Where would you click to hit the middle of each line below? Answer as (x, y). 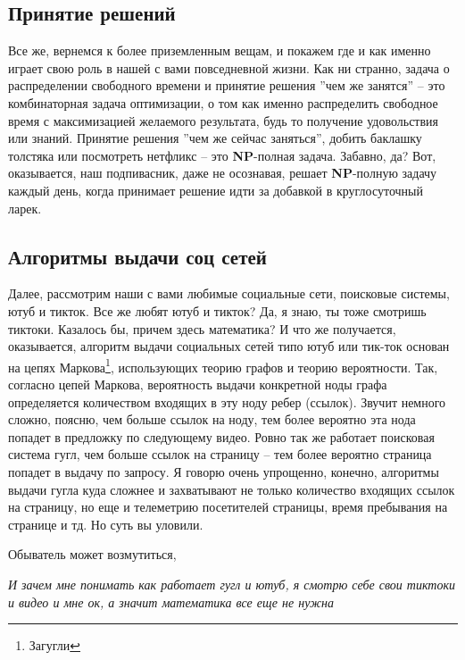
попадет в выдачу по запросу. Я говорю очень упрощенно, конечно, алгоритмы (224, 471)
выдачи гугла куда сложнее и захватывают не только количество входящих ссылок (232, 489)
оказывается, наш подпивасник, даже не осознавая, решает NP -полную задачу (223, 173)
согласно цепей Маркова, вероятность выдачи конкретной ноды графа (198, 384)
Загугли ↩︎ (55, 645)
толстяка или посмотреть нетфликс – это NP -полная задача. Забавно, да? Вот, (222, 155)
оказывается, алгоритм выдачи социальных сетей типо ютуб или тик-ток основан (229, 346)
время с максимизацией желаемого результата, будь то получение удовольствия (224, 120)
